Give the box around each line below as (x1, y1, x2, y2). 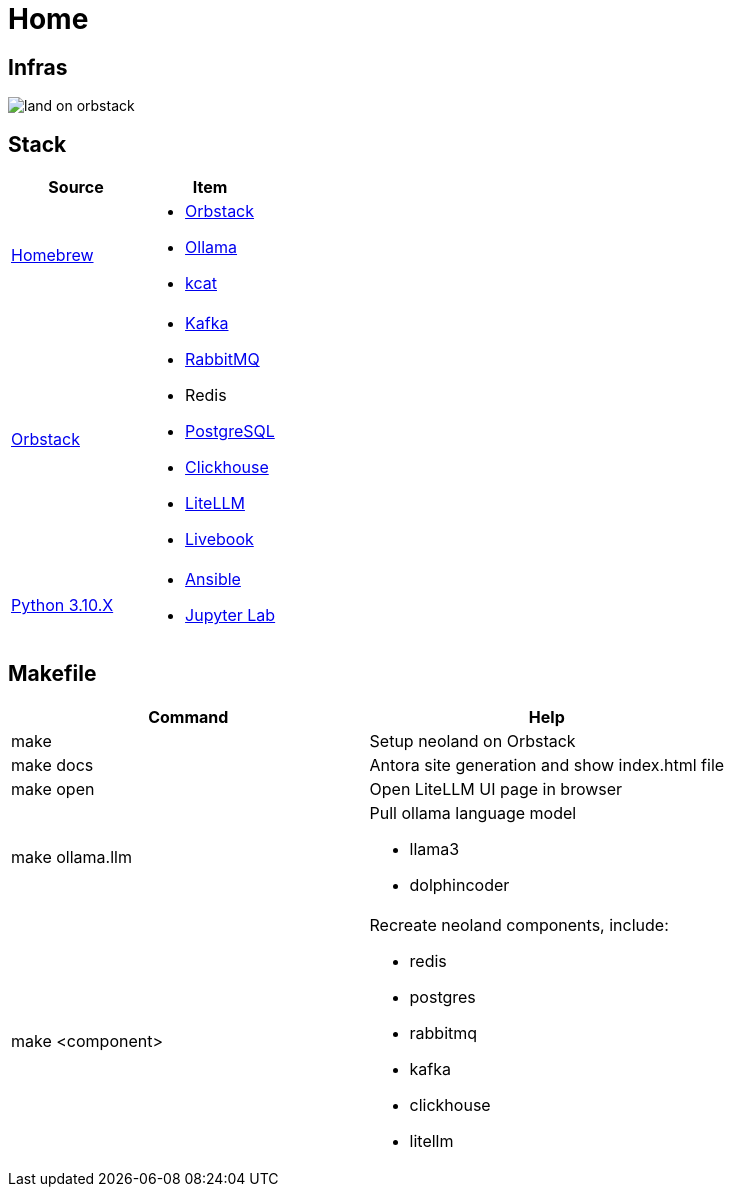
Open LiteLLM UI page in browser (369, 778, 623, 799)
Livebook (185, 529, 254, 550)
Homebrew (11, 245, 94, 266)
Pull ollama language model (369, 802, 577, 823)
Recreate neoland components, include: (369, 914, 669, 935)
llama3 (409, 838, 460, 859)
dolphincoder (409, 874, 510, 895)
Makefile (8, 661, 97, 687)
